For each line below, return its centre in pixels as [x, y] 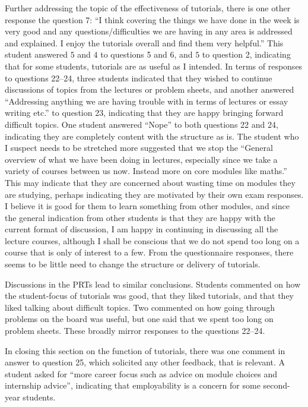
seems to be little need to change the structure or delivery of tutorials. [133, 264]
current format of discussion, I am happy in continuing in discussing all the [142, 229]
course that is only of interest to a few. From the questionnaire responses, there [149, 252]
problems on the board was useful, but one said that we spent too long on [139, 319]
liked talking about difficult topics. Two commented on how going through [140, 307]
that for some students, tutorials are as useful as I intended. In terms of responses [154, 66]
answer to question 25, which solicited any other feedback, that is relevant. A [145, 362]
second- [277, 385]
